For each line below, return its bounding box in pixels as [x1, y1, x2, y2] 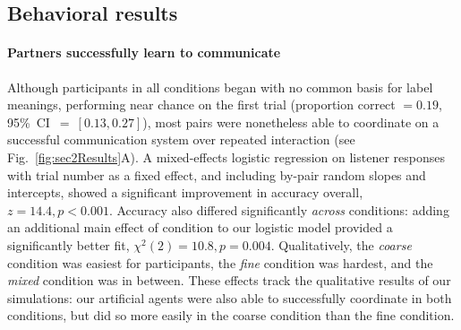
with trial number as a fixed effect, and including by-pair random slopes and [7, 165, 426, 184]
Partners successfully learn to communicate [7, 43, 281, 62]
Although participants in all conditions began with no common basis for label [7, 77, 433, 96]
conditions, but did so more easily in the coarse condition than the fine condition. [7, 306, 455, 325]
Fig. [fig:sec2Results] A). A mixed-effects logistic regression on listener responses [7, 147, 446, 166]
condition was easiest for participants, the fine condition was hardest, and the [7, 253, 433, 272]
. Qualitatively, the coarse [270, 235, 412, 254]
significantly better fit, [7, 235, 130, 254]
